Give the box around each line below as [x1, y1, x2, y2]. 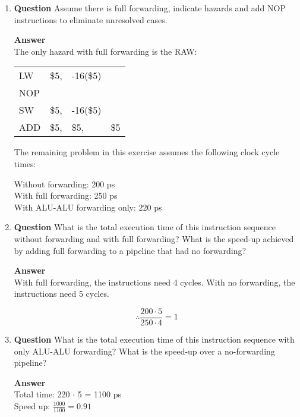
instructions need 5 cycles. [14, 287, 109, 300]
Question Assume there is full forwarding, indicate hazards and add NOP [14, 2, 286, 14]
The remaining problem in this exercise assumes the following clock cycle [14, 146, 280, 158]
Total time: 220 [14, 388, 70, 400]
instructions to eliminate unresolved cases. [14, 13, 168, 26]
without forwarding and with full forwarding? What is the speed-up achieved [14, 232, 294, 244]
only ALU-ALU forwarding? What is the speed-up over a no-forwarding [14, 344, 275, 357]
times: [14, 157, 36, 170]
